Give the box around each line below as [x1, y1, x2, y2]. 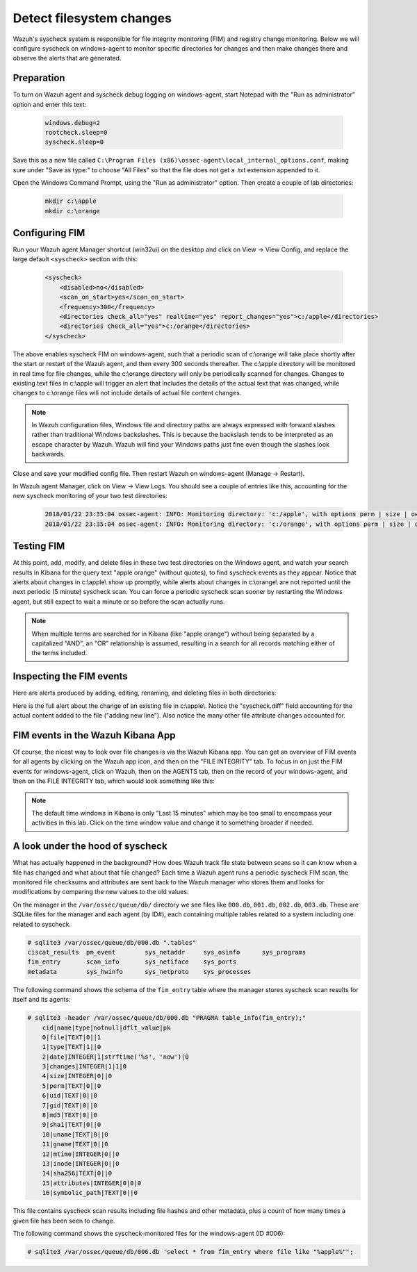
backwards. [31, 450, 65, 459]
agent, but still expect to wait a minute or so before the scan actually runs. [13, 597, 225, 606]
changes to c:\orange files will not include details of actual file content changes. [13, 389, 242, 397]
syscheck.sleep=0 [44, 138, 104, 146]
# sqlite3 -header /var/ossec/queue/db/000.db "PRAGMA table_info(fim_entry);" [27, 1014, 306, 1022]
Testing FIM [13, 540, 65, 552]
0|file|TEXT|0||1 [42, 1033, 101, 1041]
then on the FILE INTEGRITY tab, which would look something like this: [13, 777, 215, 785]
